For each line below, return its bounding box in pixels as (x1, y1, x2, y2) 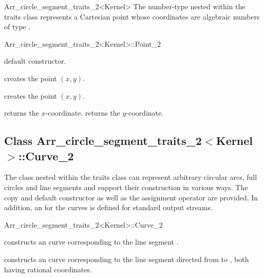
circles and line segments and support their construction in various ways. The (4, 181, 248, 192)
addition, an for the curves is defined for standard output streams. (4, 202, 213, 213)
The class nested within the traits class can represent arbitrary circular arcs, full (4, 172, 257, 182)
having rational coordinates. (4, 264, 92, 274)
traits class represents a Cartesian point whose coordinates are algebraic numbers (4, 11, 260, 22)
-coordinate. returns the (45, 107, 120, 118)
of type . (4, 21, 31, 32)
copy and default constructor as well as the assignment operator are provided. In (4, 192, 258, 202)
